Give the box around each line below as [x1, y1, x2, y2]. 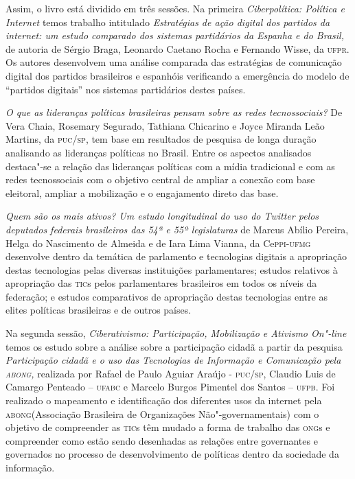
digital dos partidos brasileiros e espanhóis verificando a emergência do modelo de [5, 68, 350, 82]
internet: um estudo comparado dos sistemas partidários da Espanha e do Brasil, [5, 28, 344, 43]
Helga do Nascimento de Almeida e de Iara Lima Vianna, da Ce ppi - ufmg [5, 235, 311, 250]
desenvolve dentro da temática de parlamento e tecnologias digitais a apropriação [5, 249, 347, 264]
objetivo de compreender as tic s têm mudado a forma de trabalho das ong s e [5, 420, 330, 434]
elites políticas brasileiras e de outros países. [5, 303, 192, 317]
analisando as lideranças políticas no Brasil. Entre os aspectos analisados [5, 145, 312, 159]
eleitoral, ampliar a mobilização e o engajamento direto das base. [5, 185, 279, 200]
